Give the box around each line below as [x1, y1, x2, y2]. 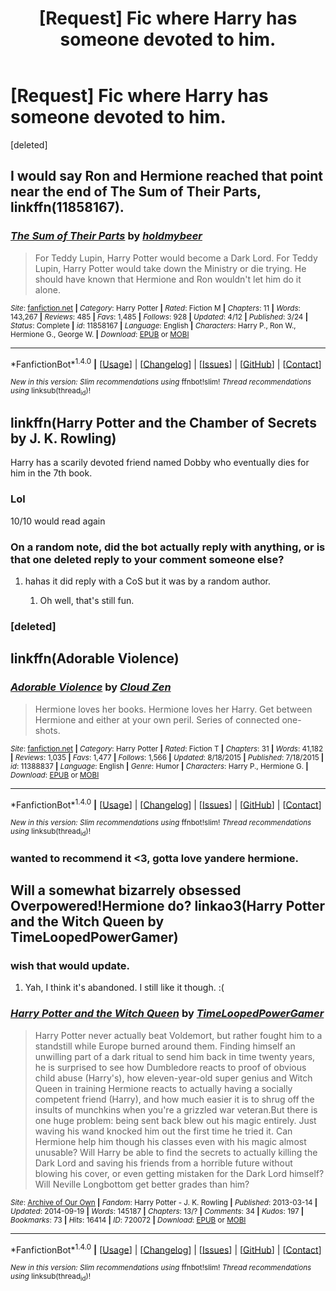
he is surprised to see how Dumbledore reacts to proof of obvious [34, 1061, 307, 1073]
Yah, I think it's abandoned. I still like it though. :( [24, 982, 225, 994]
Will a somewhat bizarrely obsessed [10, 882, 242, 899]
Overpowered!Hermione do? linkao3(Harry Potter [10, 897, 326, 914]
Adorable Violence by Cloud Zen [10, 680, 172, 694]
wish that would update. [10, 958, 131, 972]
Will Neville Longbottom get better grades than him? [34, 1178, 250, 1190]
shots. [34, 724, 61, 736]
